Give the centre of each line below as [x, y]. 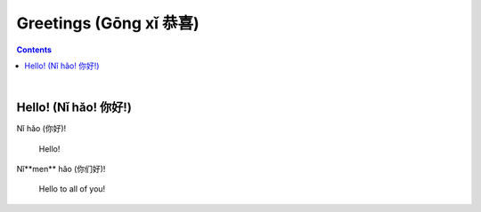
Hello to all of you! [72, 189]
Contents [34, 50]
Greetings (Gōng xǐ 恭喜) [108, 23]
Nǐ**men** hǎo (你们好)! [61, 169]
